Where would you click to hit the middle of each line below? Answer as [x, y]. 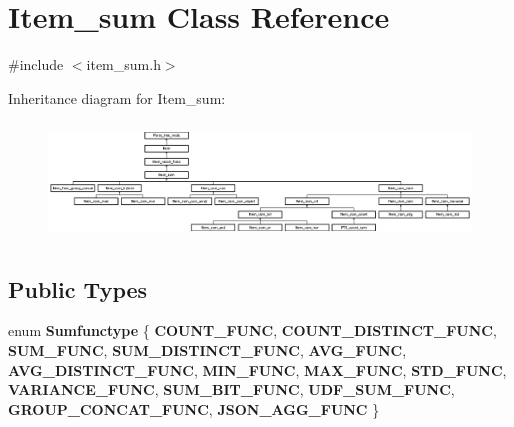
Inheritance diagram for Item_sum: [117, 97]
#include [36, 64]
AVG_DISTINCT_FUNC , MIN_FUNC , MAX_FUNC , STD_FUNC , [257, 369]
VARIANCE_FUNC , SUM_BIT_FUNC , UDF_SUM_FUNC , [231, 389]
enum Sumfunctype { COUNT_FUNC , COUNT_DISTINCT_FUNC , [252, 330]
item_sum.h [123, 64]
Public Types [78, 288]
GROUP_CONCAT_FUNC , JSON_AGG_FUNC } [194, 408]
